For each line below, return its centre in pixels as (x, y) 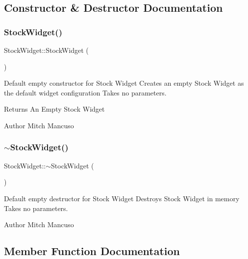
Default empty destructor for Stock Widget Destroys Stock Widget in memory (122, 198)
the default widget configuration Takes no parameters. (85, 92)
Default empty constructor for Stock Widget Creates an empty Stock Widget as (124, 83)
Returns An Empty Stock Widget (54, 109)
